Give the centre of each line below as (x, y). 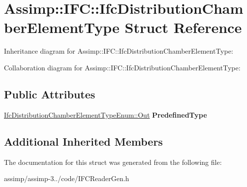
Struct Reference (183, 27)
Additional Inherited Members (83, 141)
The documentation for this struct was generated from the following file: (113, 162)
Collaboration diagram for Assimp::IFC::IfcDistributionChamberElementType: (122, 67)
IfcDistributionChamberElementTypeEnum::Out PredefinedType (106, 114)
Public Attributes (50, 94)
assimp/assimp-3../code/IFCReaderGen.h (67, 178)
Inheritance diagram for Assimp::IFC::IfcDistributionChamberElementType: (119, 51)
